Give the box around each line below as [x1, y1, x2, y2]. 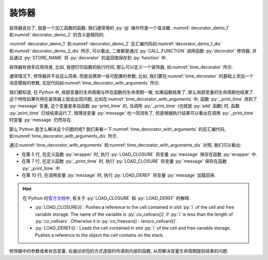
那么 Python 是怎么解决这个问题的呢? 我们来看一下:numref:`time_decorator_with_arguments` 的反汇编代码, [9, 126, 226, 132]
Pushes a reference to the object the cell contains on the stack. [35, 232, 164, 238]
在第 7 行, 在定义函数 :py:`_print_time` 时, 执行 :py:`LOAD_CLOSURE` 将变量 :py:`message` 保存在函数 [21, 158, 227, 164]
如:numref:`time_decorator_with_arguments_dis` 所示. [9, 133, 118, 139]
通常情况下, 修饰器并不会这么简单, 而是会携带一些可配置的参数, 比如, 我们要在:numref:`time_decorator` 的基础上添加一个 [9, 73, 254, 79]
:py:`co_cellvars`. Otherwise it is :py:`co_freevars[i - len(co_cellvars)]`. [35, 218, 178, 224]
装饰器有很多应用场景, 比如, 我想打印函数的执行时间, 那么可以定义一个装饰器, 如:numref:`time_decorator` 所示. [9, 64, 233, 70]
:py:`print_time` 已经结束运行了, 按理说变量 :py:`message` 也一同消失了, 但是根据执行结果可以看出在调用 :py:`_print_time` [9, 110, 255, 116]
